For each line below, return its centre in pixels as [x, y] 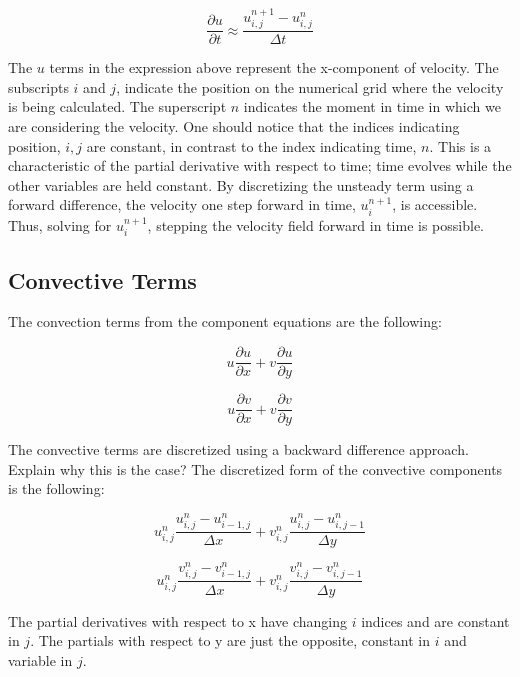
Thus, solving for [60, 224]
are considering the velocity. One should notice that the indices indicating [234, 126]
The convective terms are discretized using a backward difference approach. [238, 449]
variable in [40, 659]
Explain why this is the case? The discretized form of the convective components [255, 468]
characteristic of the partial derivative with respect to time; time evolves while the [260, 165]
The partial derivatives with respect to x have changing [177, 620]
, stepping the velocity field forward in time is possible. [315, 224]
